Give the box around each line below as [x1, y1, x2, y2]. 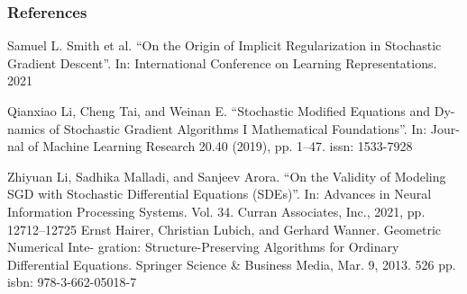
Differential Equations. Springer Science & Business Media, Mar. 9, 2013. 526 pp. [7, 254, 456, 273]
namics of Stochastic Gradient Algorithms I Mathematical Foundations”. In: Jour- [7, 119, 460, 138]
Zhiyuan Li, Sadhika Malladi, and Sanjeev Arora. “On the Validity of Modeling [7, 166, 446, 185]
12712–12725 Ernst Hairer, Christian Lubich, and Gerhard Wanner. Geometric [7, 219, 441, 238]
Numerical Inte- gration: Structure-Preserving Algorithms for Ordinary [7, 237, 399, 256]
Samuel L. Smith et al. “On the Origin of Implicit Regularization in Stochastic [7, 36, 442, 55]
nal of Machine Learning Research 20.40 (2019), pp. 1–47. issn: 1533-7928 [7, 137, 413, 156]
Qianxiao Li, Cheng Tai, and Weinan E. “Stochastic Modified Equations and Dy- [7, 102, 455, 120]
